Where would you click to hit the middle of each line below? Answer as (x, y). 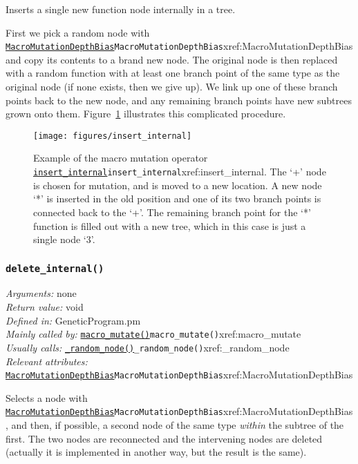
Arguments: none (41, 293)
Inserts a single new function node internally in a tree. (121, 9)
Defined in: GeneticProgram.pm (73, 320)
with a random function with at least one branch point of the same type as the (173, 73)
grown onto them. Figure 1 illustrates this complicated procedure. (146, 114)
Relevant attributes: (47, 361)
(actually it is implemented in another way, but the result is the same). (156, 452)
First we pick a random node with (78, 32)
